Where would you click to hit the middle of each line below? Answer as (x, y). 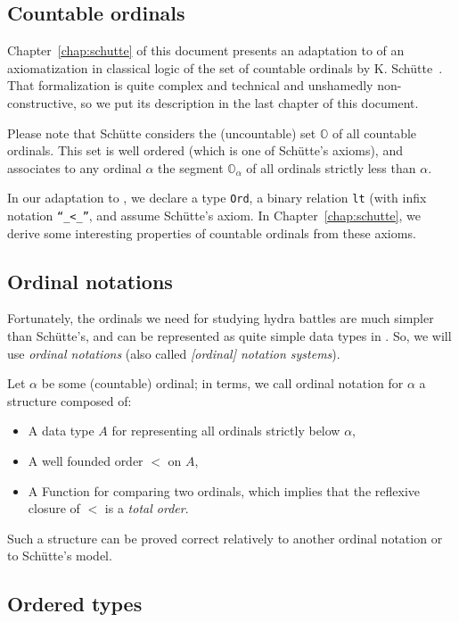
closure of (54, 508)
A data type (61, 431)
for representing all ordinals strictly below (226, 431)
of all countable (374, 133)
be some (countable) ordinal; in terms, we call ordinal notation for (222, 383)
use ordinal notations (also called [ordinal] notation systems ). (174, 353)
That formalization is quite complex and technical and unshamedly (190, 85)
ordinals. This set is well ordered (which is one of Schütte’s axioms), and (205, 150)
